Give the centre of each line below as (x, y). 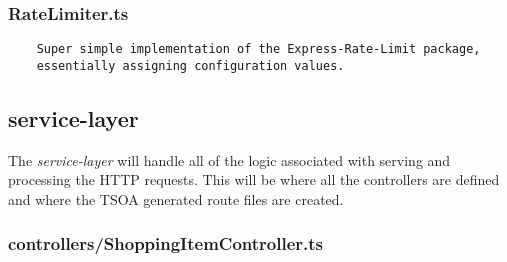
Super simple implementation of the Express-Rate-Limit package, (258, 49)
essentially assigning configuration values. (190, 65)
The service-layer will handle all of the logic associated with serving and (229, 159)
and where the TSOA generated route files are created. (176, 198)
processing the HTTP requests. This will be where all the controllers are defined (254, 179)
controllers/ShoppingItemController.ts (166, 243)
